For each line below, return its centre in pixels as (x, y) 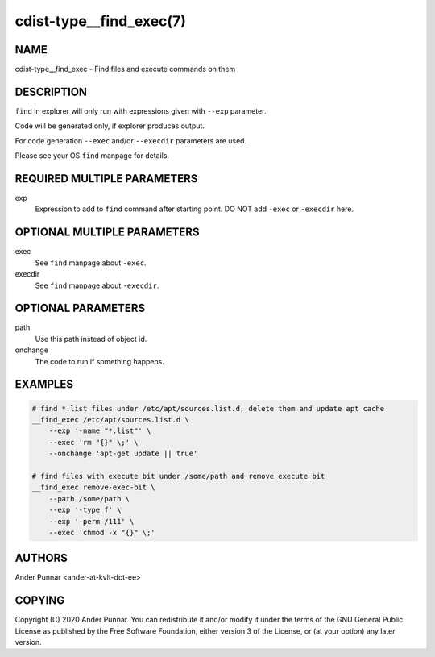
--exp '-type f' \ (85, 510)
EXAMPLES (44, 384)
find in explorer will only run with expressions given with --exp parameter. (141, 111)
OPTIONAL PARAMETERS (80, 308)
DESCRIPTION (51, 91)
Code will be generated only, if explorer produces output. (110, 126)
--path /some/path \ (89, 499)
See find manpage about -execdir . (97, 285)
